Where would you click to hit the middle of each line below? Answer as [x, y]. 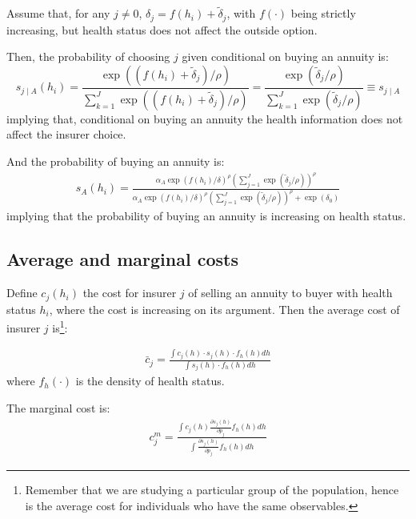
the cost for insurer [130, 293]
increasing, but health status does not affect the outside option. [162, 29]
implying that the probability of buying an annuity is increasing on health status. [206, 216]
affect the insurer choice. [66, 134]
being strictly [323, 13]
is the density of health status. [150, 381]
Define [22, 293]
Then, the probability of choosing [88, 56]
